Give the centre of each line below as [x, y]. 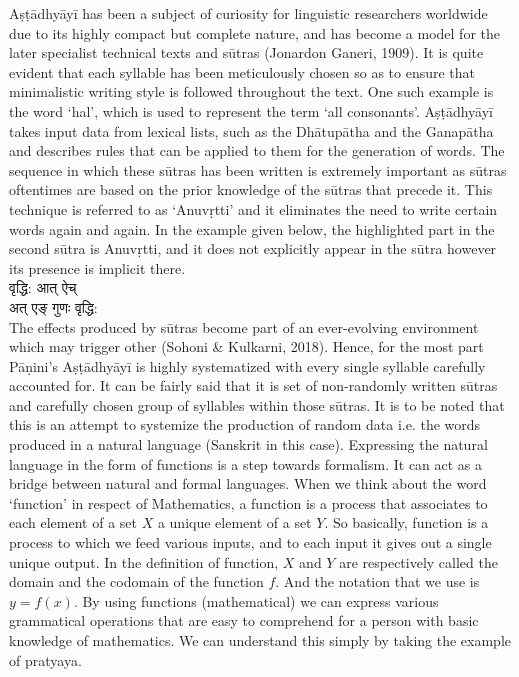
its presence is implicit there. [97, 267]
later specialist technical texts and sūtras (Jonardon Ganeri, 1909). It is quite [246, 52]
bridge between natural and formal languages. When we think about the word [248, 483]
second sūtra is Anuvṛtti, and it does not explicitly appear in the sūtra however [253, 248]
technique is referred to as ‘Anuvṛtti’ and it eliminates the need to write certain [253, 208]
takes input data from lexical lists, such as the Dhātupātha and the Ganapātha [251, 130]
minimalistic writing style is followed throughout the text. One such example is [251, 91]
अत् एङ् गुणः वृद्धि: [53, 306]
